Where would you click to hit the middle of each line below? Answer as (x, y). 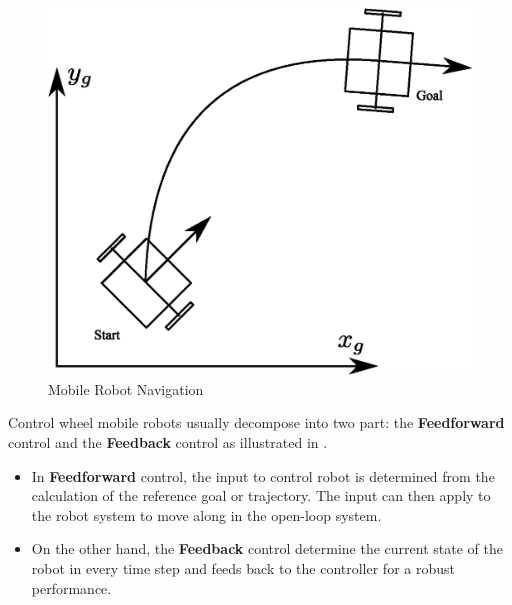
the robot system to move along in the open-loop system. (206, 514)
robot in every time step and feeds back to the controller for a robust (243, 568)
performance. (71, 587)
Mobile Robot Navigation (126, 388)
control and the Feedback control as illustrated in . (168, 442)
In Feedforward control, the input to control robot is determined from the (263, 475)
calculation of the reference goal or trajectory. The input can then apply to (261, 495)
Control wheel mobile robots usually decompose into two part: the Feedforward (256, 422)
